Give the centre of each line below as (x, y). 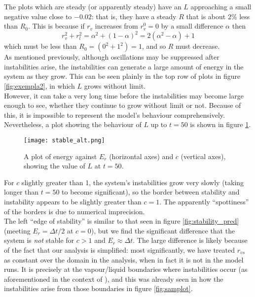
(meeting (17, 230)
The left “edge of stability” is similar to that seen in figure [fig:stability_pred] (122, 221)
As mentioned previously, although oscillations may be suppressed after (112, 57)
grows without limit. (115, 86)
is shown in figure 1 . (220, 124)
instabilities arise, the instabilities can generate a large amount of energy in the (124, 66)
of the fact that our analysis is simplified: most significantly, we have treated (119, 250)
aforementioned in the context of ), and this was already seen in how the (114, 279)
